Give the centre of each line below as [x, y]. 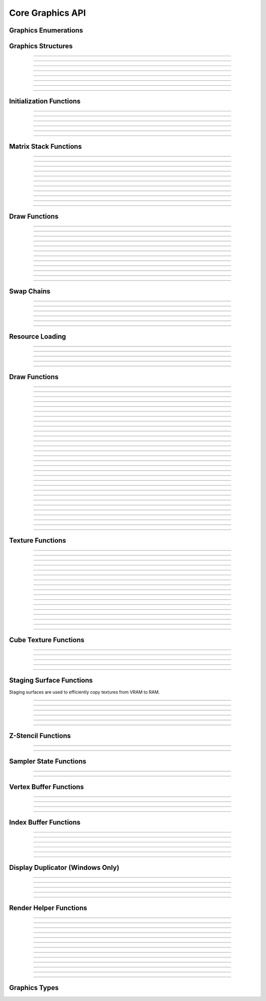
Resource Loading [38, 337]
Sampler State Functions [48, 761]
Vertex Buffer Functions [47, 787]
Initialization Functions [45, 101]
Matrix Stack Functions [46, 147]
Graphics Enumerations [46, 30]
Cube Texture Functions [47, 640]
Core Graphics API [48, 13]
